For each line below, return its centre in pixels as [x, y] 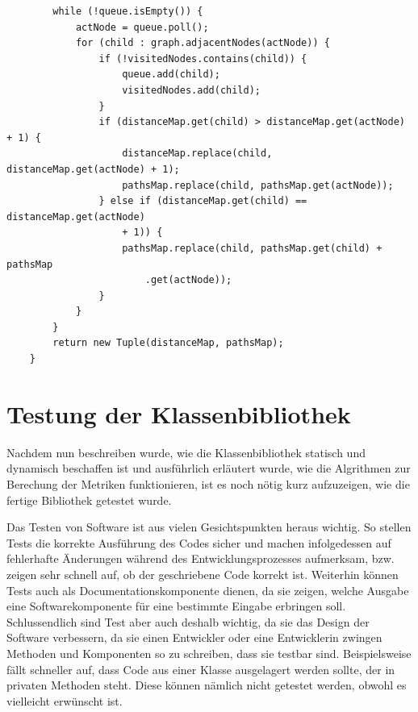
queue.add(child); [171, 75]
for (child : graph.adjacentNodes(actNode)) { [203, 43]
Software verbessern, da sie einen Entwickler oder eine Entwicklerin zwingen [194, 637]
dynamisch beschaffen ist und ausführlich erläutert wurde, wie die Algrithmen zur [209, 468]
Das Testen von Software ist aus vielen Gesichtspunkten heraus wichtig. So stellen [209, 527]
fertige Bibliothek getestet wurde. [89, 500]
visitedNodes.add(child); [191, 90]
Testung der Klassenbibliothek [179, 413]
